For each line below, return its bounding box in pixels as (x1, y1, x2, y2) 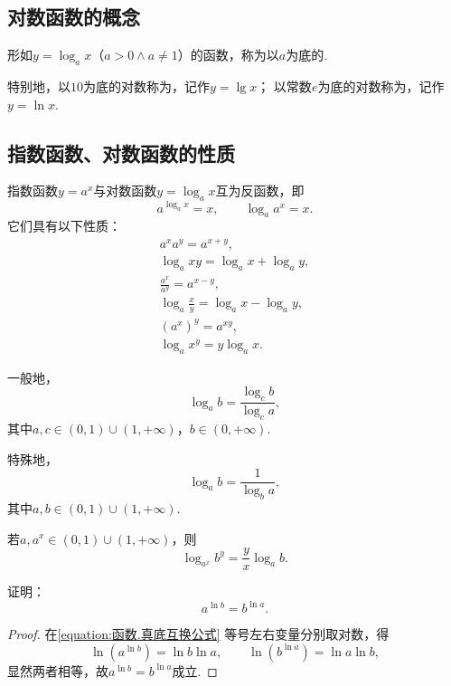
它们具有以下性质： (7, 216, 121, 235)
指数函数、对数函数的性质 (7, 138, 235, 167)
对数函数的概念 (7, 3, 140, 31)
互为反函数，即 (215, 181, 305, 200)
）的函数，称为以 (177, 45, 279, 64)
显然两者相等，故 (7, 661, 108, 680)
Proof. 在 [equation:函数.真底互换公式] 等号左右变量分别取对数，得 (7, 624, 390, 643)
